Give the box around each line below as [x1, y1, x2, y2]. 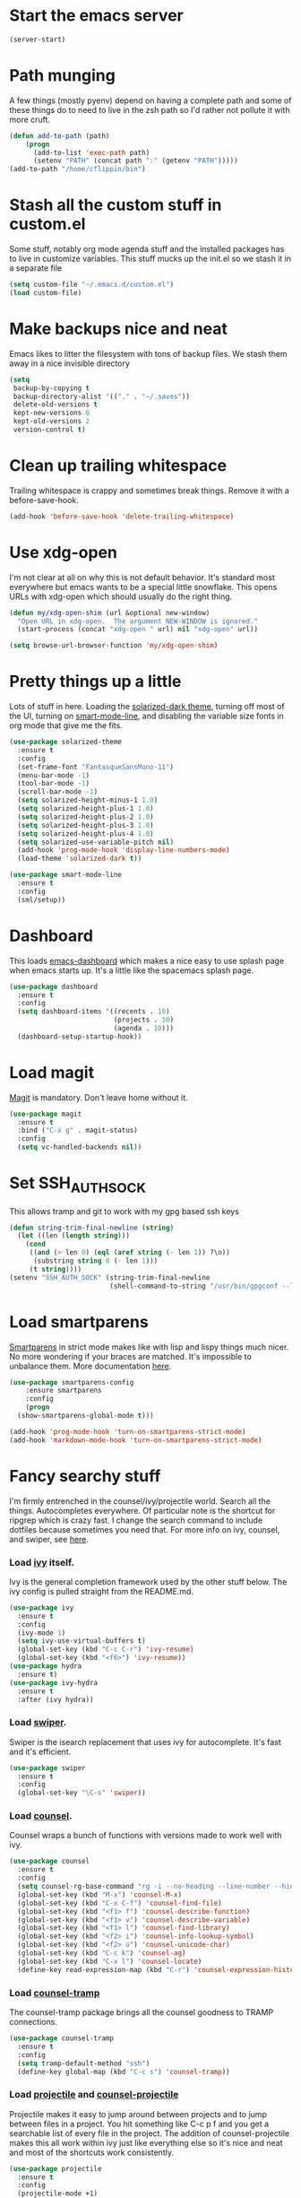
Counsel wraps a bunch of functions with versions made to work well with [9, 1830, 282, 1841]
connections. [9, 2017, 58, 2028]
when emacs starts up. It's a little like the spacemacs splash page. [9, 965, 254, 976]
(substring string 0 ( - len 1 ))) [32, 1256, 159, 1265]
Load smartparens [9, 1311, 150, 1332]
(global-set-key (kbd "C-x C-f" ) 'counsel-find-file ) [17, 1898, 222, 1907]
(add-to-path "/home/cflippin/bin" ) [9, 165, 146, 174]
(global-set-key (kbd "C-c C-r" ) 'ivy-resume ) [17, 1645, 194, 1655]
